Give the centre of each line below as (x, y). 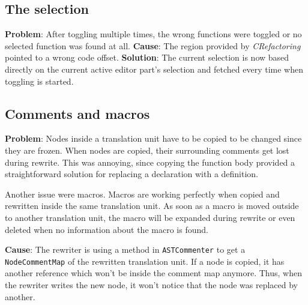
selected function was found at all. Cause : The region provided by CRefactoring (153, 45)
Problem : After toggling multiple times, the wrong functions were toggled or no (153, 34)
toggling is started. (39, 81)
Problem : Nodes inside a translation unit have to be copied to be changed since (153, 138)
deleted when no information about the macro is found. (107, 229)
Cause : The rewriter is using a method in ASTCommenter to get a (125, 249)
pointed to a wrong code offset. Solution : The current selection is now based (147, 57)
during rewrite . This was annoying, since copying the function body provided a (150, 162)
